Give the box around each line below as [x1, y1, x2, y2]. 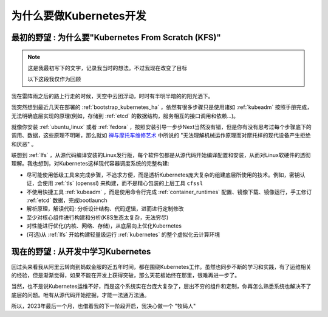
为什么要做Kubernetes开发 [11, 9, 147, 23]
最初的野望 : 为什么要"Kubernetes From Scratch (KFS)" [11, 32, 221, 43]
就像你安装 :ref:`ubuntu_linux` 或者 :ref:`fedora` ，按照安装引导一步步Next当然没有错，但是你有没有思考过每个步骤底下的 [11, 123, 312, 130]
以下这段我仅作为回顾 [27, 75, 81, 83]
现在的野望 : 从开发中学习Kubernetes [11, 246, 151, 257]
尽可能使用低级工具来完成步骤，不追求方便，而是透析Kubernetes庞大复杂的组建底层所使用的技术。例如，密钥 [26, 171, 300, 178]
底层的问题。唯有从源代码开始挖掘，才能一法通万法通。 [11, 291, 150, 298]
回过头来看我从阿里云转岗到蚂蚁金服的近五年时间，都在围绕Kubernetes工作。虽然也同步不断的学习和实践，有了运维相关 [11, 263, 312, 270]
